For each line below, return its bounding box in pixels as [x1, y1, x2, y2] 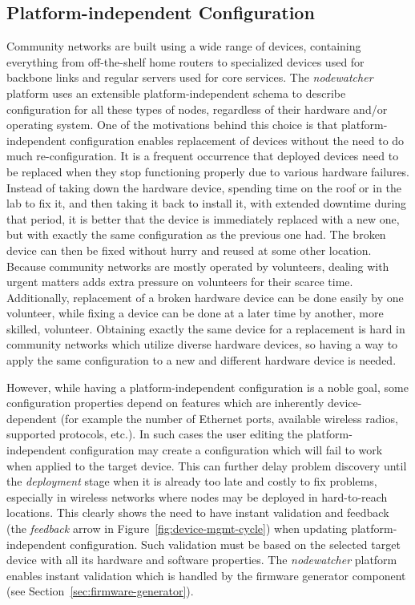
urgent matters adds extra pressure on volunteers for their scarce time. [6, 273, 353, 290]
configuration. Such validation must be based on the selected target [70, 535, 401, 552]
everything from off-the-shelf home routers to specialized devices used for [6, 53, 365, 70]
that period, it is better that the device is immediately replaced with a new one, [6, 210, 400, 227]
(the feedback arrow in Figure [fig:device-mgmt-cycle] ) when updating [6, 520, 348, 537]
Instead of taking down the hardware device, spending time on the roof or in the [6, 179, 402, 196]
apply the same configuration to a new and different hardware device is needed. [6, 352, 397, 369]
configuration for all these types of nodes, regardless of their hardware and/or [6, 100, 388, 117]
